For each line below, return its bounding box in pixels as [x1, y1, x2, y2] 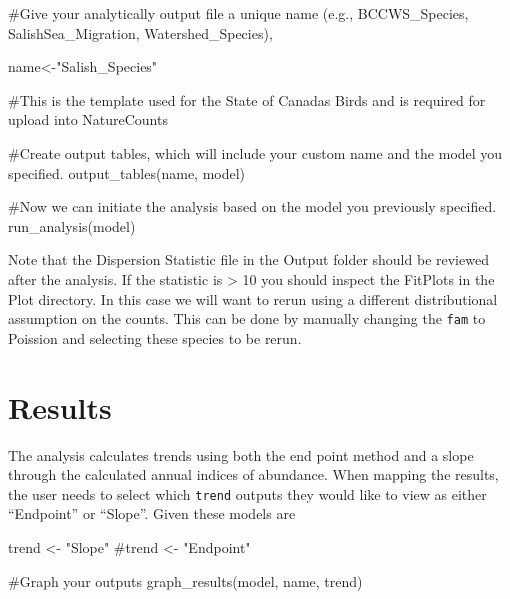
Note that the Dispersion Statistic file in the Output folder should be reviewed [8, 249, 489, 270]
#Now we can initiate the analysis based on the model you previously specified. [8, 196, 497, 217]
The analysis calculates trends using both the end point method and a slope [8, 444, 474, 465]
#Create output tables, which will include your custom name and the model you [8, 142, 503, 163]
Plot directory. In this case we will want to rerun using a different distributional [8, 288, 498, 309]
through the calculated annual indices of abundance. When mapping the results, [8, 464, 499, 485]
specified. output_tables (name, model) [8, 162, 246, 183]
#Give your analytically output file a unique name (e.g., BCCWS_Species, [8, 3, 469, 23]
